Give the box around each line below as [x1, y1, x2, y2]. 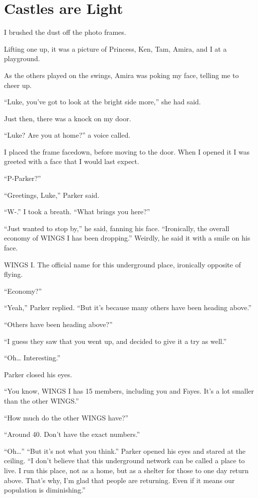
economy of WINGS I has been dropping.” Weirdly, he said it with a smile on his [4, 233, 251, 243]
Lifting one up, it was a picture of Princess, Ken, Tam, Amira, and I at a [4, 43, 227, 54]
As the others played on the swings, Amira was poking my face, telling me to [4, 70, 239, 80]
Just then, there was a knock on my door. [4, 113, 131, 123]
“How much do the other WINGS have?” [4, 412, 129, 422]
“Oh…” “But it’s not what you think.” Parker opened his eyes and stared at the [4, 445, 246, 456]
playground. [4, 53, 40, 64]
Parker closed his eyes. [4, 369, 72, 379]
